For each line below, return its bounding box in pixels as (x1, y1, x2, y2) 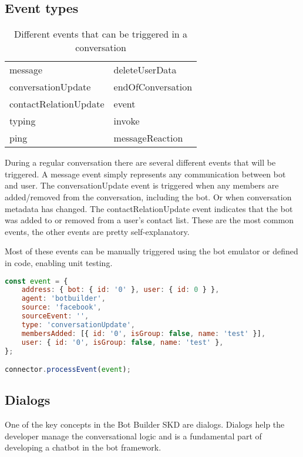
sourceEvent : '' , (21, 312, 89, 321)
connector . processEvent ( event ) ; (5, 365, 131, 374)
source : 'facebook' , (21, 303, 102, 312)
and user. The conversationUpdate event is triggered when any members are (5, 179, 279, 191)
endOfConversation (113, 80, 193, 94)
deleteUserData (113, 63, 177, 77)
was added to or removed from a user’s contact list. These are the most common (5, 214, 294, 226)
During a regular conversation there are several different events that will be (5, 156, 276, 169)
